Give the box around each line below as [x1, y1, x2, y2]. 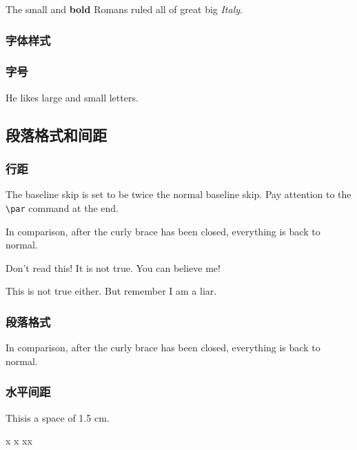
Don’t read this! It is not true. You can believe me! [6, 260, 221, 275]
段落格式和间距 [6, 124, 107, 145]
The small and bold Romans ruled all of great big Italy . [6, 2, 243, 16]
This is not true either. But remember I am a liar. [6, 284, 217, 298]
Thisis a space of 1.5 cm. [6, 410, 110, 424]
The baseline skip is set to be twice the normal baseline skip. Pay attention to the [6, 187, 351, 202]
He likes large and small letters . [6, 90, 139, 104]
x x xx [6, 433, 32, 448]
